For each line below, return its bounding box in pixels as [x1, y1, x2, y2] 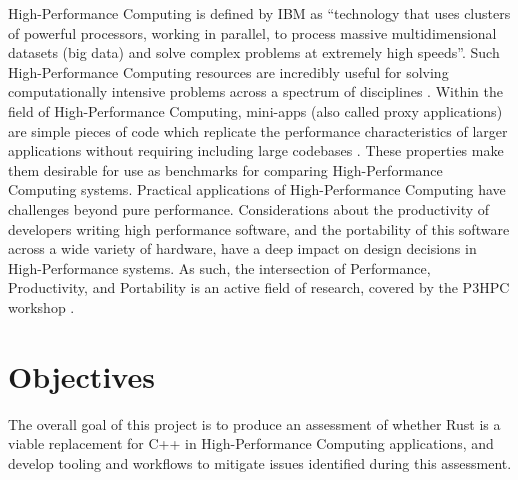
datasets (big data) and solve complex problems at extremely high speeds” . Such [8, 42, 500, 63]
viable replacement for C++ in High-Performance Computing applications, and [8, 433, 494, 454]
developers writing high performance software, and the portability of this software [8, 218, 510, 239]
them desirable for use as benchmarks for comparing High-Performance [8, 159, 443, 180]
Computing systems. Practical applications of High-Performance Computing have [8, 179, 506, 200]
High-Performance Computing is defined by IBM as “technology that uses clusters [8, 3, 511, 23]
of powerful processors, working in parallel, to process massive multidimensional [8, 22, 497, 43]
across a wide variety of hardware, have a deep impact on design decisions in [8, 238, 477, 259]
